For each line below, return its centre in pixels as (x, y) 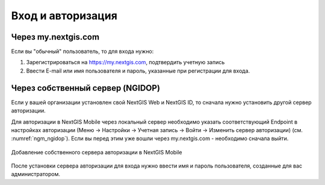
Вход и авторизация (64, 16)
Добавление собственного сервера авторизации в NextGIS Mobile (97, 152)
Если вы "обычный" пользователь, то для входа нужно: (82, 52)
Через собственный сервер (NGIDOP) (86, 88)
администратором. (36, 174)
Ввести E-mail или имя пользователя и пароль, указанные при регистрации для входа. (138, 71)
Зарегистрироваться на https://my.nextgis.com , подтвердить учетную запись (125, 62)
